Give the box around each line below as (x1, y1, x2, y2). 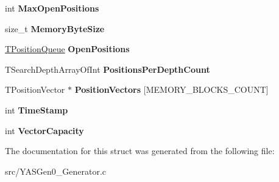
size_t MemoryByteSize (5, 22, 105, 35)
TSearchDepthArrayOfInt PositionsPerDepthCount (5, 62, 210, 75)
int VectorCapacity (5, 124, 84, 136)
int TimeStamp (5, 103, 68, 116)
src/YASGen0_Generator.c (5, 164, 107, 177)
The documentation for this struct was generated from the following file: (5, 144, 275, 157)
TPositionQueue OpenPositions (5, 42, 130, 55)
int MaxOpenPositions (5, 2, 99, 14)
